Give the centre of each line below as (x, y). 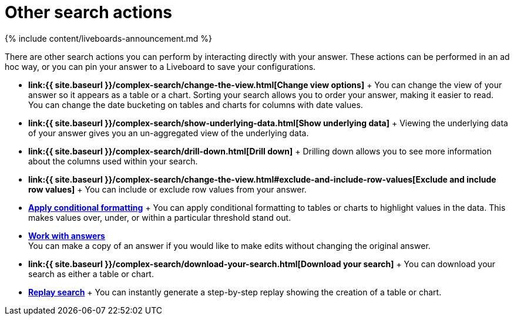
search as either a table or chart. (91, 274)
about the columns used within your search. (113, 161)
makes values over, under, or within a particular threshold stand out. (160, 217)
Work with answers (67, 235)
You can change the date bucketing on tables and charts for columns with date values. (196, 105)
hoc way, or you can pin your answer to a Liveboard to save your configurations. (160, 66)
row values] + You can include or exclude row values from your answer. (167, 189)
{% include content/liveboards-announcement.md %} (109, 38)
